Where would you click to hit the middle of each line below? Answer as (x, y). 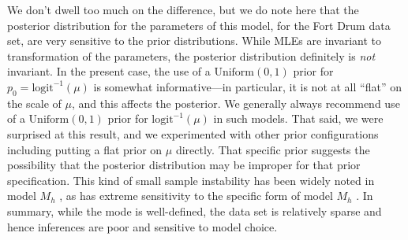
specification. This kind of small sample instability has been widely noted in (191, 180)
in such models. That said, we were (298, 118)
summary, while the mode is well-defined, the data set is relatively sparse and (195, 210)
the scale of (34, 103)
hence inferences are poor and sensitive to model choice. (142, 226)
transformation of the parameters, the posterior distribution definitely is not (191, 55)
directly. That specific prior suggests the (273, 149)
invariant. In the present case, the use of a (109, 71)
